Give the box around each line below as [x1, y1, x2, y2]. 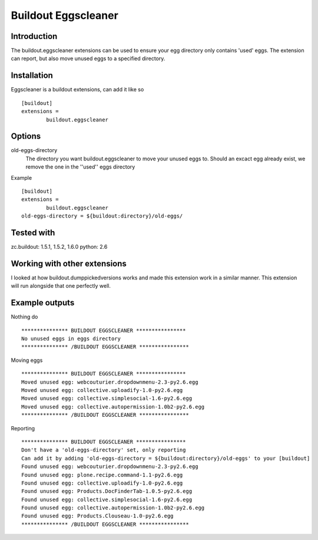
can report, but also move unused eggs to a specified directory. [11, 55, 165, 62]
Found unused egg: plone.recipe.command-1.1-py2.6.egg [21, 472, 183, 478]
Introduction [11, 31, 58, 41]
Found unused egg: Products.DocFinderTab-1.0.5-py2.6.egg [21, 488, 193, 495]
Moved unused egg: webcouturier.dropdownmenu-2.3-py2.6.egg [21, 378, 198, 386]
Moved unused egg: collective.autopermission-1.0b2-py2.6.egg [21, 403, 205, 410]
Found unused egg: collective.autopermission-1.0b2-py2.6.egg [21, 505, 205, 511]
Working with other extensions [11, 258, 127, 268]
